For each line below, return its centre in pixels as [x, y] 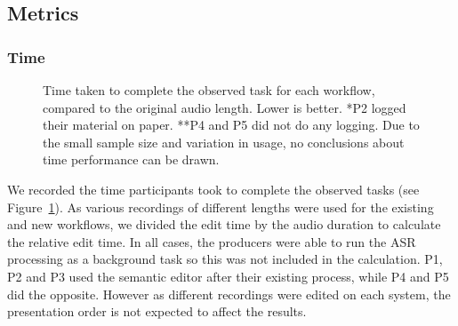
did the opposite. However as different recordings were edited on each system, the [229, 294]
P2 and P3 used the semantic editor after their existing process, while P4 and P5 [228, 276]
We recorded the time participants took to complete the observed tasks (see [213, 189]
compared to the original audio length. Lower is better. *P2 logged [225, 107]
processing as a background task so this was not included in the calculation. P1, [225, 259]
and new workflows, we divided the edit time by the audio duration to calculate [224, 224]
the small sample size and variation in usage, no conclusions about [224, 142]
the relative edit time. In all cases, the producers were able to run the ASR [212, 241]
